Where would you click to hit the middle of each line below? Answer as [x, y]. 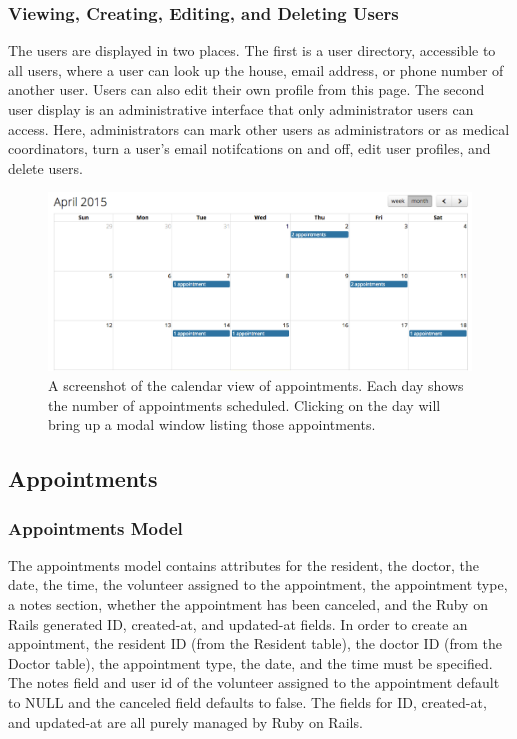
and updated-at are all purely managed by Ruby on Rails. [185, 721]
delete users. [45, 167]
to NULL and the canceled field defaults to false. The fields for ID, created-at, [247, 701]
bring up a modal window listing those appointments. [212, 424]
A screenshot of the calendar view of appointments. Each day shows [256, 385]
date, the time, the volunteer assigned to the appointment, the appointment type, [258, 584]
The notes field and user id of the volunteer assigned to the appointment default [254, 682]
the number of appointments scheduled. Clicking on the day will [244, 404]
